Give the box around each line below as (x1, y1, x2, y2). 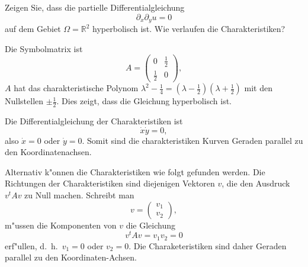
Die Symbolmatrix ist (5, 42, 83, 54)
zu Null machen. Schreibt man (24, 189, 134, 201)
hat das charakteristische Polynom (14, 82, 139, 94)
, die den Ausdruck (222, 177, 290, 189)
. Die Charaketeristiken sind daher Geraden (129, 239, 287, 252)
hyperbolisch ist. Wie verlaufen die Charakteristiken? (92, 22, 285, 35)
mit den (244, 82, 272, 94)
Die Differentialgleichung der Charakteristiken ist (5, 114, 183, 127)
